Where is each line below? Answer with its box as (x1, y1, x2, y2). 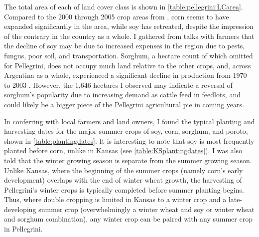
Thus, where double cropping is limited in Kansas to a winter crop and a (4, 194, 227, 205)
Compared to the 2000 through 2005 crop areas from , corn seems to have (4, 11, 229, 21)
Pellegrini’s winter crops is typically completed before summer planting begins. (4, 184, 244, 195)
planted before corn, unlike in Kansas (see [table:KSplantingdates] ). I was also (4, 145, 243, 156)
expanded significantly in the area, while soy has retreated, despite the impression (4, 21, 254, 31)
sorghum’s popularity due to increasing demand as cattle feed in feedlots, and (4, 89, 241, 100)
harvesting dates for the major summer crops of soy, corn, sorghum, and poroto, (4, 126, 248, 136)
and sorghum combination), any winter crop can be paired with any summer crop (4, 214, 253, 224)
